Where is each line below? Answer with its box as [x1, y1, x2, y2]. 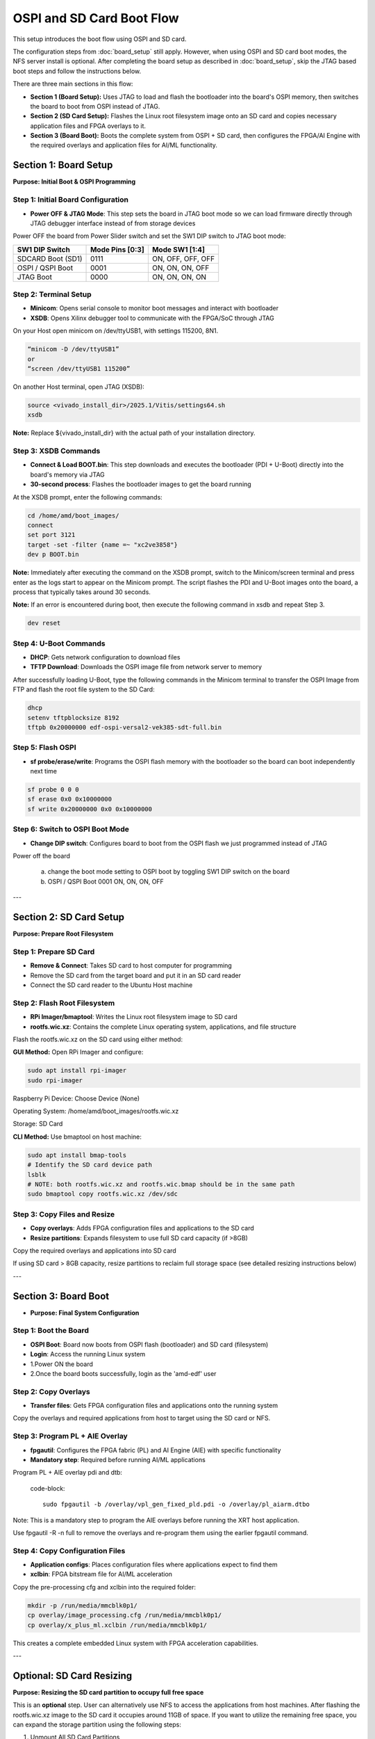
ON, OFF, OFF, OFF [151, 254, 215, 264]
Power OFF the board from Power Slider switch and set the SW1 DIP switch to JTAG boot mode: [12, 232, 286, 240]
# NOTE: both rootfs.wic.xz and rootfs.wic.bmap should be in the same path [27, 1180, 295, 1188]
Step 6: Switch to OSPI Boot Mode [12, 824, 130, 834]
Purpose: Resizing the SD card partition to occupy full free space [12, 1688, 204, 1697]
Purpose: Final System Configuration [30, 1308, 140, 1317]
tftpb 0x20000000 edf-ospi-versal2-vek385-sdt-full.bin [27, 723, 222, 731]
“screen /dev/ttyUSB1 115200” [27, 364, 131, 372]
